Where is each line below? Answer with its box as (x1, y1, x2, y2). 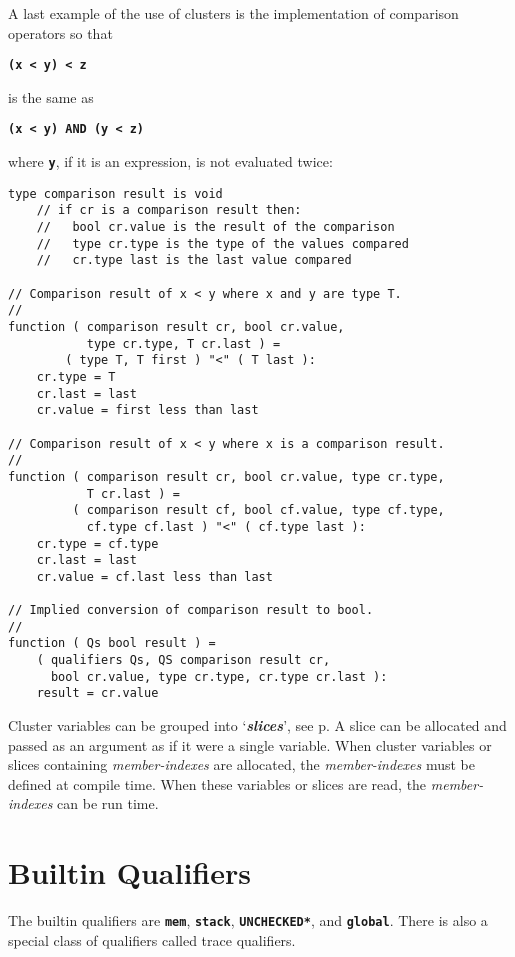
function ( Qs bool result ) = (8, 636, 216, 651)
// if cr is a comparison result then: (36, 203, 302, 218)
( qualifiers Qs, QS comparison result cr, (36, 653, 331, 668)
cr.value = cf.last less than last (36, 569, 273, 584)
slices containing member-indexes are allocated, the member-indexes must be (8, 754, 475, 775)
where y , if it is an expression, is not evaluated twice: (8, 151, 333, 172)
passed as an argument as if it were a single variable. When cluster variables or (8, 734, 492, 755)
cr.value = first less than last (36, 403, 259, 418)
